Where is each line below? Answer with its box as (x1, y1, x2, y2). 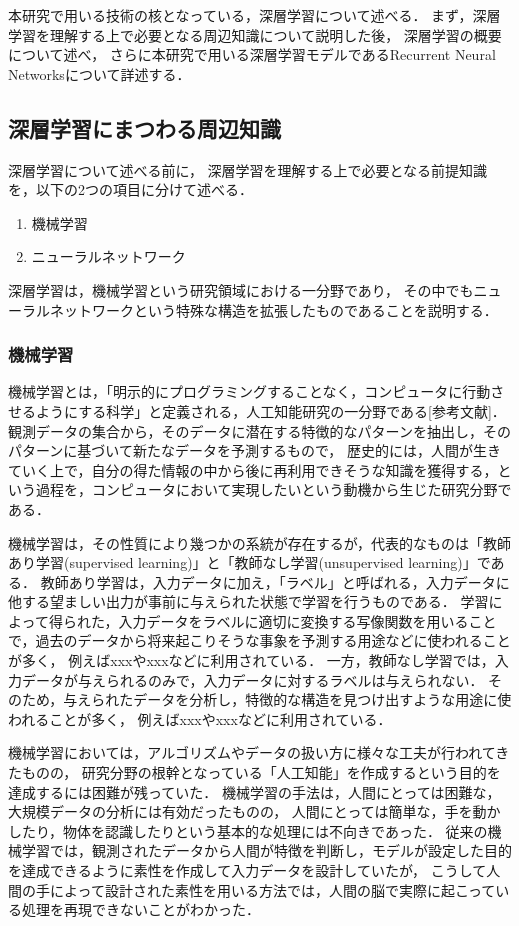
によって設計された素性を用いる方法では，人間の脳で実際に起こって (49, 879, 496, 900)
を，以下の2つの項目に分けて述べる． (8, 179, 253, 200)
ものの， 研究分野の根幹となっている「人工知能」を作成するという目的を (21, 762, 501, 783)
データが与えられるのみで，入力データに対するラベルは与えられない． (21, 669, 484, 690)
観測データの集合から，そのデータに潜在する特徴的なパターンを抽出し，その (8, 420, 511, 441)
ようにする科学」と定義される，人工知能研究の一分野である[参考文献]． (35, 400, 506, 421)
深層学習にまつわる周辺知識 (8, 112, 281, 143)
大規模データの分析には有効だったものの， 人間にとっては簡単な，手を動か (8, 801, 501, 822)
